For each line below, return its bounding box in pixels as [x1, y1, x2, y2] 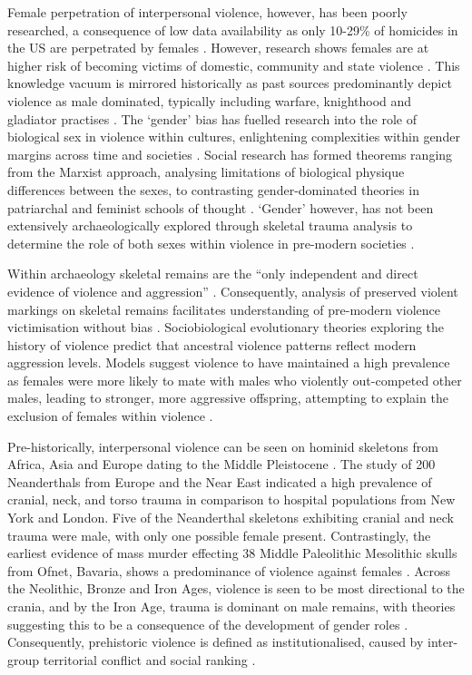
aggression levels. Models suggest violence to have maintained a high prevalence [7, 353, 450, 372]
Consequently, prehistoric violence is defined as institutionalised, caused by [7, 632, 424, 651]
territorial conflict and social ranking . [43, 650, 256, 669]
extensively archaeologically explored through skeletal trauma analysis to [7, 216, 413, 235]
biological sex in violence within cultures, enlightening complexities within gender [7, 127, 460, 146]
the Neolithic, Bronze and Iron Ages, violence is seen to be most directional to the [7, 579, 465, 598]
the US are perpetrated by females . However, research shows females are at [7, 38, 429, 57]
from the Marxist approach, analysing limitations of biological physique [7, 162, 405, 181]
